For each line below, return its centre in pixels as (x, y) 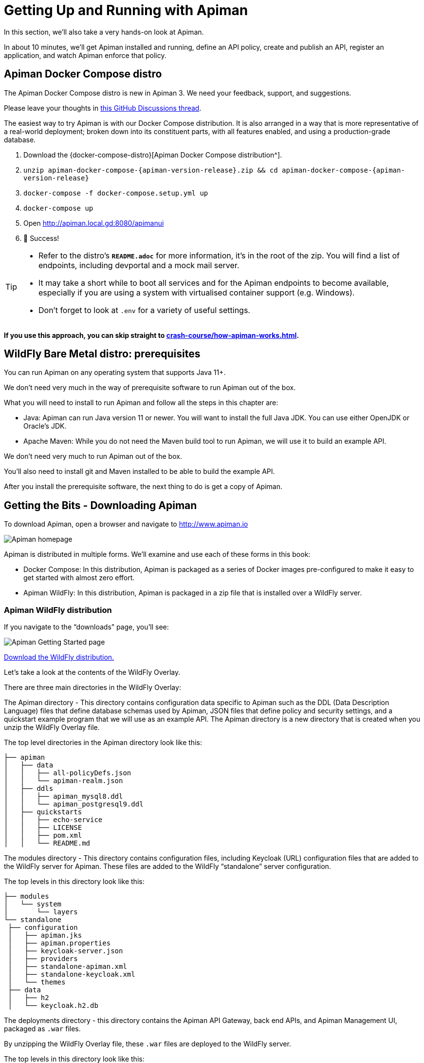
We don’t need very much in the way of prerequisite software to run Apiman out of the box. (150, 388)
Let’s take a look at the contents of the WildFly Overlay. (92, 672)
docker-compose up (58, 208)
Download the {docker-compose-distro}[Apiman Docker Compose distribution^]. (153, 155)
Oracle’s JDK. (45, 426)
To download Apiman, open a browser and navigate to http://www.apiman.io (126, 524)
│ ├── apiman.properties (59, 943)
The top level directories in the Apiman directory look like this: (103, 743)
